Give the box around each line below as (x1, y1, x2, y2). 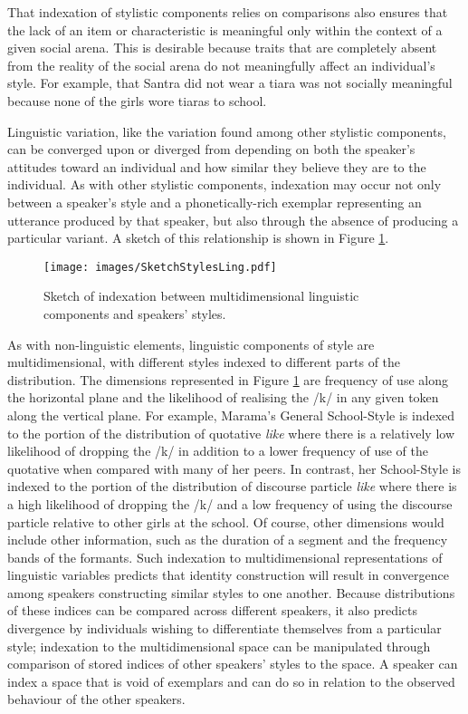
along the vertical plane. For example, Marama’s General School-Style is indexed (7, 405, 455, 424)
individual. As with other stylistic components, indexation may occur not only (7, 175, 442, 194)
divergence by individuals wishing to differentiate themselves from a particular (7, 619, 442, 638)
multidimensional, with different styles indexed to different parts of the (7, 352, 401, 371)
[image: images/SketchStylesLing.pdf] (43, 260, 277, 274)
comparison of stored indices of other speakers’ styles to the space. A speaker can (7, 654, 458, 673)
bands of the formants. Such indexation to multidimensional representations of (7, 547, 443, 566)
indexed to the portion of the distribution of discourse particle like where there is (7, 477, 457, 496)
